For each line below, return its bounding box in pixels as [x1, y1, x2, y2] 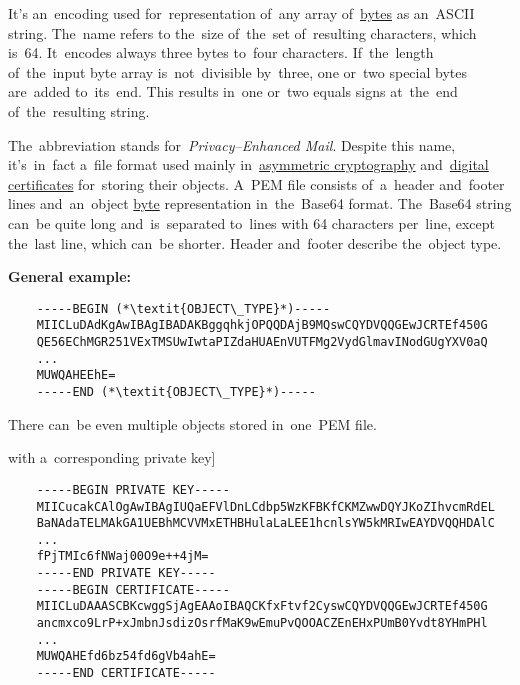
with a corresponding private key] [8, 447, 216, 468]
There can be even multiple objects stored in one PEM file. [8, 413, 377, 434]
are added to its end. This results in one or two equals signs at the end [8, 81, 458, 102]
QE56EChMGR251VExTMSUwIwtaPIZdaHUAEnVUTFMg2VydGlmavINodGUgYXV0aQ [36, 335, 488, 350]
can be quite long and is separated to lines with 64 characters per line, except [8, 212, 495, 233]
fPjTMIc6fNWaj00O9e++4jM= [36, 549, 209, 564]
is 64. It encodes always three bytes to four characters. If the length [8, 42, 434, 63]
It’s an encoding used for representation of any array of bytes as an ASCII [8, 3, 475, 23]
